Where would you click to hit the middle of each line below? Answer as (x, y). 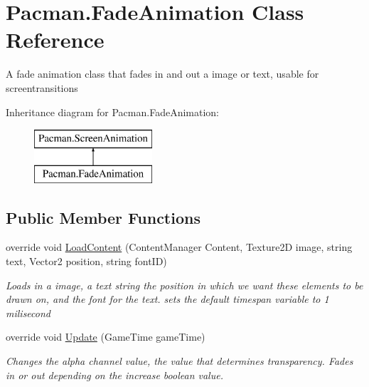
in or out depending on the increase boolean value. (114, 375)
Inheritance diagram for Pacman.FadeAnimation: (112, 112)
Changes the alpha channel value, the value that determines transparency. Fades (180, 361)
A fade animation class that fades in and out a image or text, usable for (162, 74)
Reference (55, 40)
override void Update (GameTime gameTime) (106, 337)
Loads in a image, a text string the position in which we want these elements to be (184, 285)
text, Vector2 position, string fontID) (86, 261)
